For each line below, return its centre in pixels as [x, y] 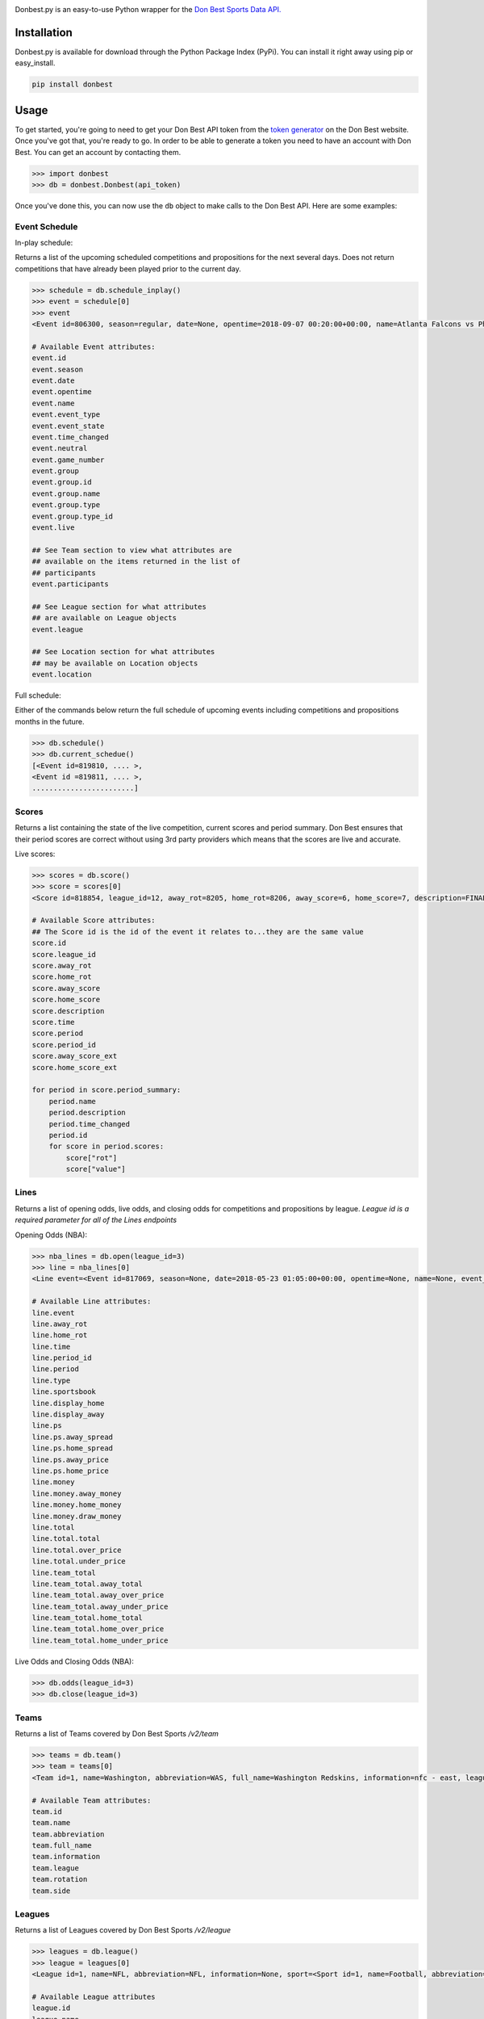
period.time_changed [90, 1124]
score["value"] [96, 1169]
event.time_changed [70, 437]
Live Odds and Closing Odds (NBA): [75, 1661]
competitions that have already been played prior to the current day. [128, 269]
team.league [56, 1868]
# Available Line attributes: [92, 1301]
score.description [68, 1011]
